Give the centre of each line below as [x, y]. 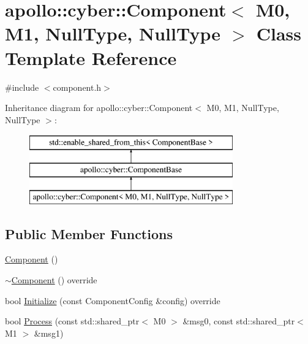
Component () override [54, 280]
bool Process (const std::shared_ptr [72, 321]
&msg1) [49, 333]
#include [22, 87]
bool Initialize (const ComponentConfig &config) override [113, 300]
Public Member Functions [89, 233]
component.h [77, 87]
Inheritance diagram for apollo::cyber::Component [99, 108]
